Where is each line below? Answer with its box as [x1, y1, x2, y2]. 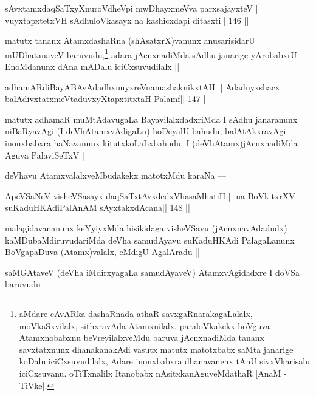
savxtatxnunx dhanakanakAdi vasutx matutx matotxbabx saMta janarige [19, 343, 294, 355]
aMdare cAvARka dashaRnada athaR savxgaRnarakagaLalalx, [19, 307, 253, 319]
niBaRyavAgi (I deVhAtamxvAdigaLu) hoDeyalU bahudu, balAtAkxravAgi [5, 125, 286, 137]
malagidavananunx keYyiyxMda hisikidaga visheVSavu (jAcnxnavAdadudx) [5, 221, 287, 234]
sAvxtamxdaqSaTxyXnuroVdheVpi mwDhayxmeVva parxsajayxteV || [5, 2, 261, 14]
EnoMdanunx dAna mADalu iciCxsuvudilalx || [5, 60, 180, 73]
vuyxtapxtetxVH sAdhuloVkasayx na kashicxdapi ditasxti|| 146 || [5, 13, 249, 26]
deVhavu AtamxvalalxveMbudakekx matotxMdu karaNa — [5, 169, 227, 182]
